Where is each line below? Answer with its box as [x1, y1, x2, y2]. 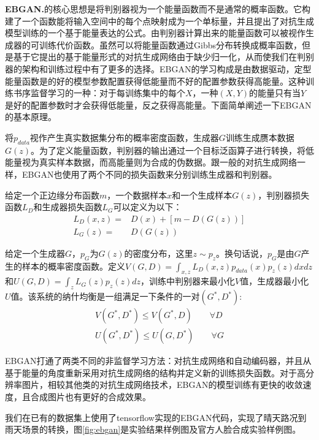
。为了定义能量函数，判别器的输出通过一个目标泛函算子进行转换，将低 [31, 143, 314, 156]
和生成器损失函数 [33, 200, 102, 213]
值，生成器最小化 [240, 275, 309, 287]
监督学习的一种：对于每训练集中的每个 [30, 86, 185, 99]
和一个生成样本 [172, 188, 233, 201]
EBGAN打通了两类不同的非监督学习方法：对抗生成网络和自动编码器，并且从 [5, 354, 312, 367]
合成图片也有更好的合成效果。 [30, 390, 151, 403]
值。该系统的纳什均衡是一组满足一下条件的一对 [10, 290, 200, 303]
